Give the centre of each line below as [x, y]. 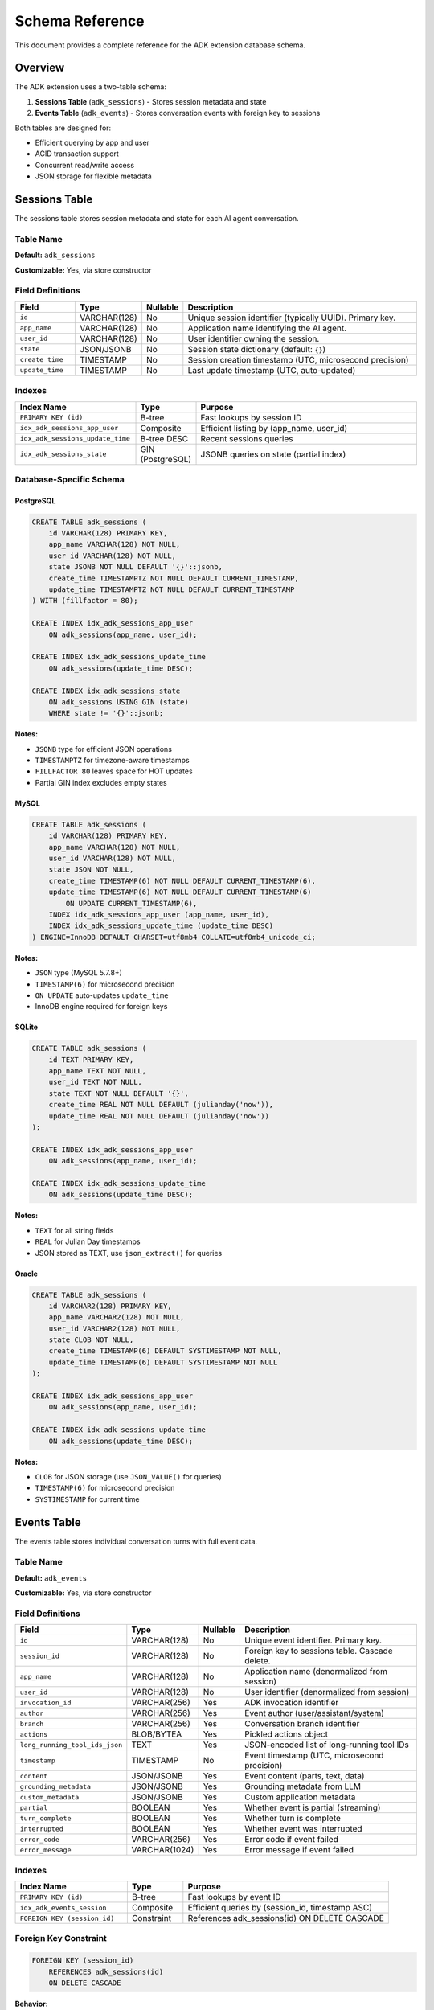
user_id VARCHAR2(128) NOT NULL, [115, 1328]
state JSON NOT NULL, [91, 870]
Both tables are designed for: [63, 128]
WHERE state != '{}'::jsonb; [106, 713]
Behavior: [31, 2004]
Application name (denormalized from [316, 1672]
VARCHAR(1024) [163, 1850]
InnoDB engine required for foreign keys [101, 1007]
